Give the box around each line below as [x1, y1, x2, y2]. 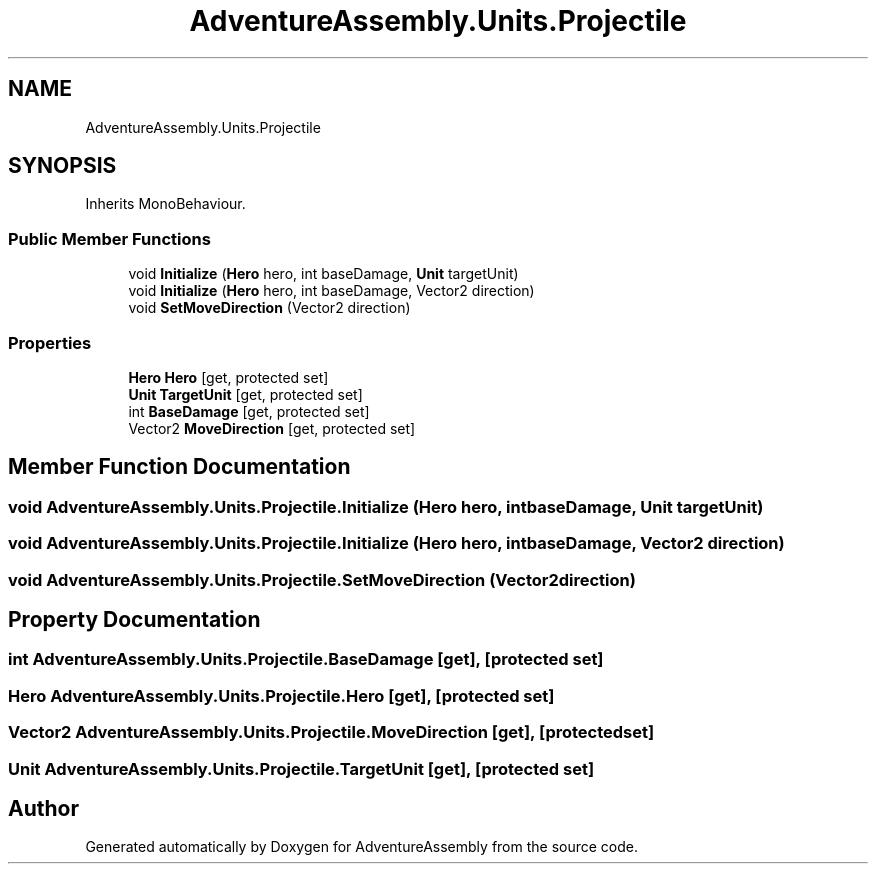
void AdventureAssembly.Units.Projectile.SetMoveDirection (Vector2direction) [8, 569, 636, 590]
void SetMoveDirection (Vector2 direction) [128, 299, 411, 317]
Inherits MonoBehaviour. [85, 195, 246, 213]
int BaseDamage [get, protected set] [128, 402, 370, 420]
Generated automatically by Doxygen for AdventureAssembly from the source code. [85, 838, 639, 856]
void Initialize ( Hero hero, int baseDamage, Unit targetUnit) [128, 265, 519, 283]
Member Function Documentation [8, 454, 351, 480]
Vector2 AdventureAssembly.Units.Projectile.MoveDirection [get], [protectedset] [8, 722, 655, 743]
